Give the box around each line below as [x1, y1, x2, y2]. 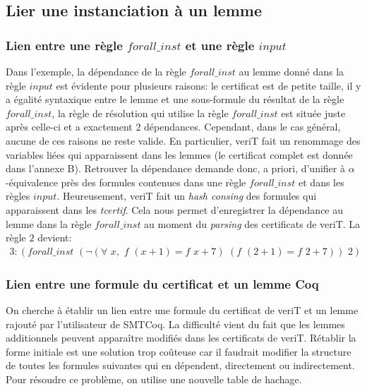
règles [6, 188, 30, 203]
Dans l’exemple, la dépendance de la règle [6, 64, 186, 78]
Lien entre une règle [6, 36, 123, 54]
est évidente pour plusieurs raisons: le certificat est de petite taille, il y [56, 78, 361, 92]
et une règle [185, 36, 255, 54]
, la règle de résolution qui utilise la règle [52, 105, 229, 120]
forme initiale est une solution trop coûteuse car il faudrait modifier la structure [6, 344, 351, 359]
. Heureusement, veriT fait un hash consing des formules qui [56, 188, 317, 203]
